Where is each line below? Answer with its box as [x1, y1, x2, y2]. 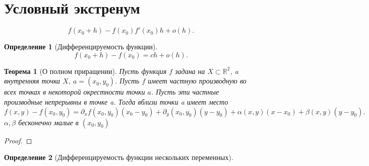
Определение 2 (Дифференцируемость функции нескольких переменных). [4, 152, 233, 162]
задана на [175, 65, 205, 76]
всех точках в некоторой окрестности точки [4, 87, 145, 97]
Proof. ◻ [4, 135, 32, 145]
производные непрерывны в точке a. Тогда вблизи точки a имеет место [4, 96, 228, 107]
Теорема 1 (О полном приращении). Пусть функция [4, 65, 167, 76]
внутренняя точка [4, 75, 60, 86]
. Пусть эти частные [151, 87, 219, 97]
